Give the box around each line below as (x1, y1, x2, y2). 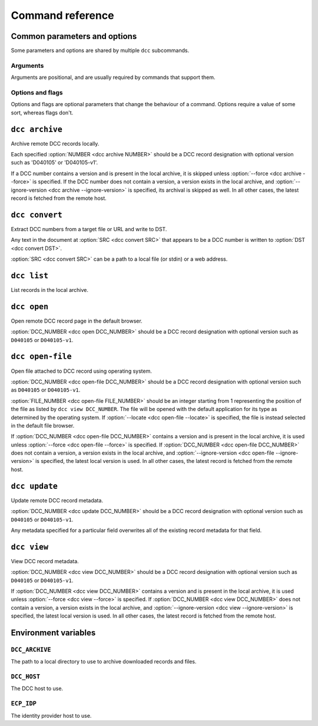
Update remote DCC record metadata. (11, 497, 103, 504)
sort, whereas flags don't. (11, 109, 74, 116)
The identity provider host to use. (11, 712, 92, 719)
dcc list (11, 271, 49, 280)
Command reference (11, 9, 114, 22)
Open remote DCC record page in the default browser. (11, 317, 143, 324)
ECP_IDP (11, 699, 37, 708)
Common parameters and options (11, 31, 137, 41)
